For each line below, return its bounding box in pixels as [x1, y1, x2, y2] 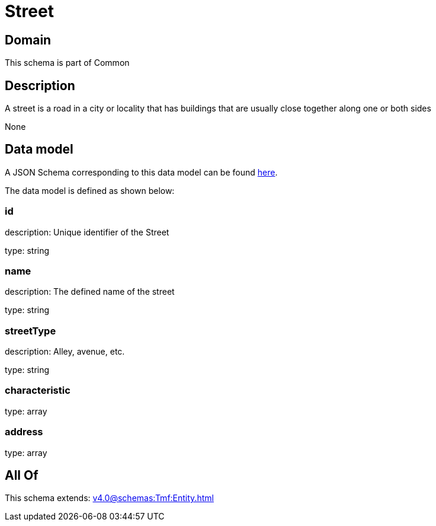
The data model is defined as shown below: [5, 185, 175, 196]
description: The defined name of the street [5, 286, 175, 297]
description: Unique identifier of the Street [5, 227, 169, 237]
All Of [5, 468, 39, 483]
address [5, 426, 43, 438]
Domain [5, 32, 52, 47]
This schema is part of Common [5, 58, 130, 68]
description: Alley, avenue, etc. [5, 346, 125, 357]
